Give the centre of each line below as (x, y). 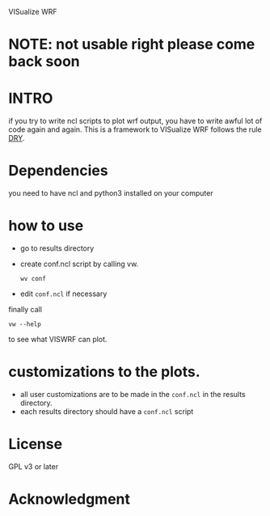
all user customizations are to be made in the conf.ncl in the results (133, 394)
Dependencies (58, 171)
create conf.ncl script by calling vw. (79, 264)
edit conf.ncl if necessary (63, 294)
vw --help (25, 324)
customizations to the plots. (104, 372)
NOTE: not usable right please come (132, 44)
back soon (44, 62)
